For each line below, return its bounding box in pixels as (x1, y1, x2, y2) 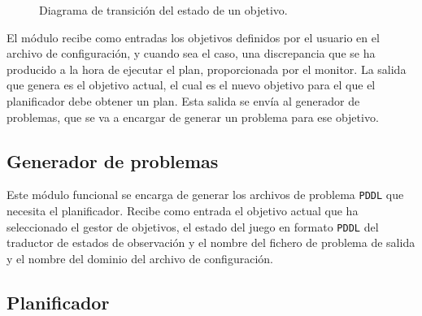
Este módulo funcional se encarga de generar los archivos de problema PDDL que (7, 186, 404, 203)
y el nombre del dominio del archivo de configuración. (7, 249, 273, 266)
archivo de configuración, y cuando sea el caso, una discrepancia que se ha (7, 45, 376, 62)
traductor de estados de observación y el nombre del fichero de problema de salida (7, 234, 415, 251)
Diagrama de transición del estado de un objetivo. (39, 2, 288, 18)
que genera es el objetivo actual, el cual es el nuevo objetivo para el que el (7, 76, 376, 93)
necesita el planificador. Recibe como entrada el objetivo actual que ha (7, 202, 359, 219)
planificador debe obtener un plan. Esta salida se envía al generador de (7, 92, 360, 109)
